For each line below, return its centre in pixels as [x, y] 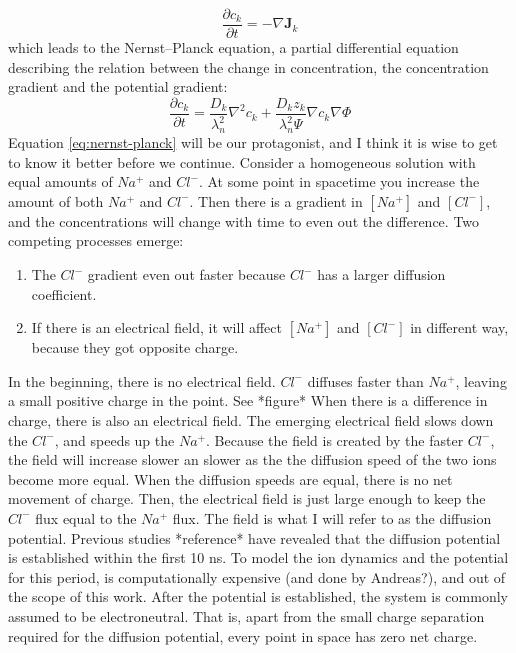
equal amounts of [60, 181]
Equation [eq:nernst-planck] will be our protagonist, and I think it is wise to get [253, 142]
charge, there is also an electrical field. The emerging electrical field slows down [251, 419]
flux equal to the [86, 517]
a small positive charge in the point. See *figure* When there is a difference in [248, 400]
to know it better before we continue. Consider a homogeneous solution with [242, 161]
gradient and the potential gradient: [118, 86]
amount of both [56, 200]
